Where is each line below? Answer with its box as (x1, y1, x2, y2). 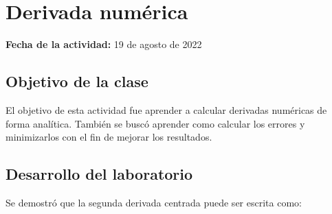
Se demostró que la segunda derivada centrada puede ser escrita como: (5, 195, 302, 209)
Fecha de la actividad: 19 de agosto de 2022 (5, 37, 202, 51)
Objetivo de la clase (5, 71, 148, 92)
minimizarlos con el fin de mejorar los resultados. (5, 130, 212, 144)
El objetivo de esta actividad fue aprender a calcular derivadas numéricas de (5, 102, 327, 117)
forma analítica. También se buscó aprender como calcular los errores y (5, 116, 305, 130)
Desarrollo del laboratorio (5, 163, 193, 185)
